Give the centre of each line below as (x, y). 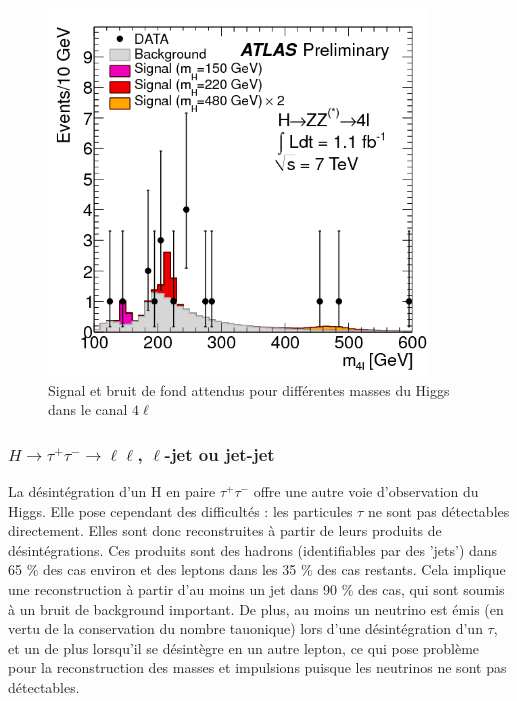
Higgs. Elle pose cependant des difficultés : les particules (180, 510)
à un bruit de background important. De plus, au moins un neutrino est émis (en (256, 608)
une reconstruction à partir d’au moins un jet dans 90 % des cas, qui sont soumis (256, 589)
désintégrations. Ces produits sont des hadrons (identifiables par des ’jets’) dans (253, 549)
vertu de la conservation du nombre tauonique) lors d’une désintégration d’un (245, 628)
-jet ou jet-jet (219, 453)
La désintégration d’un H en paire (112, 491)
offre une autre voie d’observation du (366, 491)
